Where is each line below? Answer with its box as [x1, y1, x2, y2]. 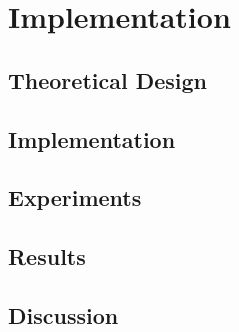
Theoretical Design [8, 64, 207, 95]
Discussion [8, 299, 119, 330]
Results [8, 241, 86, 272]
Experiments [8, 182, 142, 213]
